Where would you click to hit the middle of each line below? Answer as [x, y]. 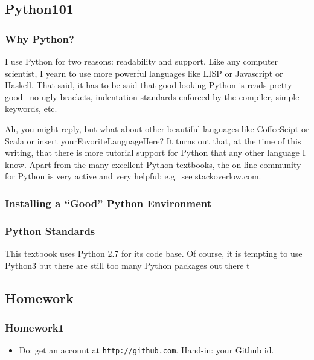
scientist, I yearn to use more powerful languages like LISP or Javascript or [144, 73]
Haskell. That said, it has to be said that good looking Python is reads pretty [149, 85]
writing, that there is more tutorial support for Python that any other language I [155, 153]
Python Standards [50, 230]
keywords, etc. [31, 108]
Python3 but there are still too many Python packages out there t [127, 265]
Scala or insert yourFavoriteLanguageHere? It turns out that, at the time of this [153, 140]
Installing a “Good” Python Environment [108, 203]
